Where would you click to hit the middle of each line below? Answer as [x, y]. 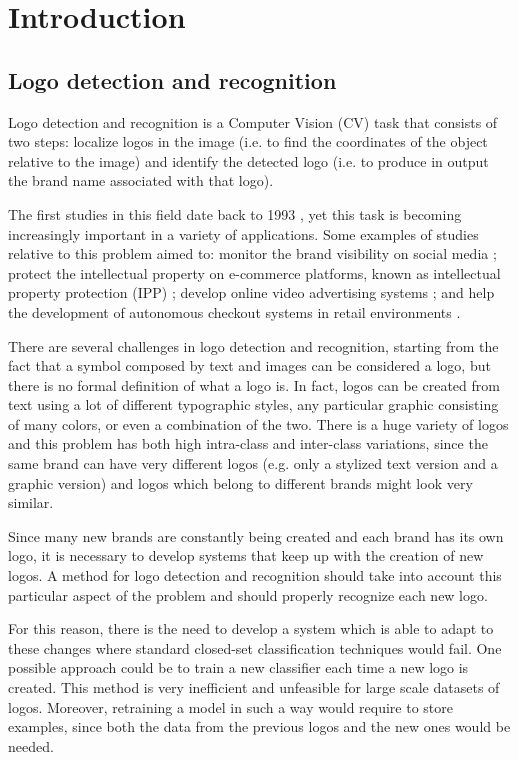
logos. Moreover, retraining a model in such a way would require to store [230, 706]
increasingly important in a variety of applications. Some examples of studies [243, 233]
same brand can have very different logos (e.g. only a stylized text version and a [253, 463]
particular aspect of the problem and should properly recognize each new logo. [248, 594]
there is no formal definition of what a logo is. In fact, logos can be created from [254, 384]
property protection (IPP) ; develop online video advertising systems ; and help [251, 292]
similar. [31, 502]
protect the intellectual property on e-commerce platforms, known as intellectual [254, 272]
